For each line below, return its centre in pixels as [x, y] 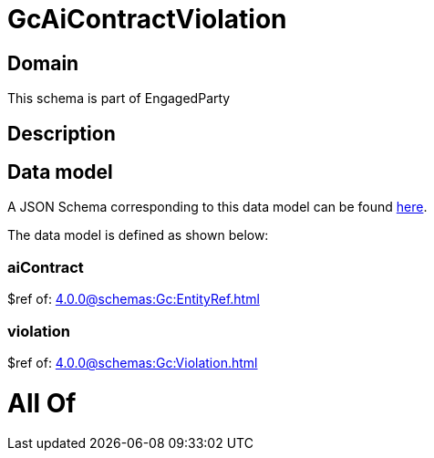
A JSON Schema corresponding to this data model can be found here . [217, 207]
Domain [43, 63]
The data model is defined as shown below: [138, 235]
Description [62, 133]
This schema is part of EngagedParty [119, 99]
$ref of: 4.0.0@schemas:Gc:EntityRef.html [134, 299]
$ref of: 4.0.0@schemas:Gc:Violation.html [133, 362]
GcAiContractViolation [147, 19]
